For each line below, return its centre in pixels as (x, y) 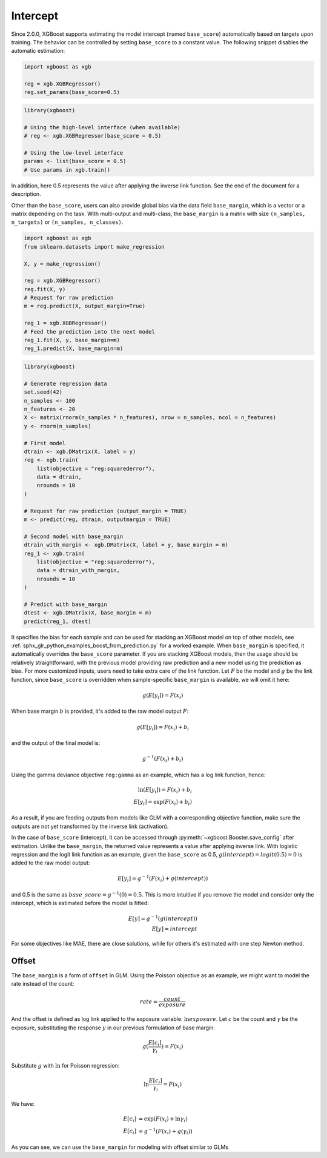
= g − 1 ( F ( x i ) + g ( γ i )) (166, 1131)
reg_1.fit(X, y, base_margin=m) (72, 340)
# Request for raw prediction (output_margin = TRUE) (105, 511)
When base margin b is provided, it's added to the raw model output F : (100, 711)
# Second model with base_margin (74, 536)
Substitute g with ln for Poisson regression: (65, 1066)
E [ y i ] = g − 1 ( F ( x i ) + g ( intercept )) (163, 879)
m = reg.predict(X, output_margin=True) (84, 306)
